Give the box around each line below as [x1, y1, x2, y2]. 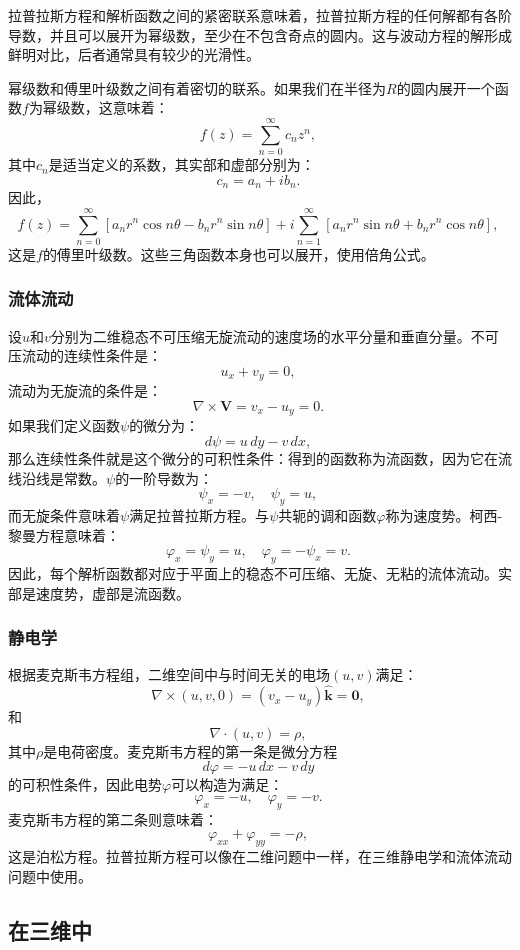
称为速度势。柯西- [385, 504, 503, 525]
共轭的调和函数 [278, 504, 377, 525]
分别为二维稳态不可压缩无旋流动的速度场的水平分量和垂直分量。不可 [50, 325, 499, 346]
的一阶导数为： [115, 467, 214, 488]
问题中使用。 [8, 865, 92, 886]
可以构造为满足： [171, 774, 284, 795]
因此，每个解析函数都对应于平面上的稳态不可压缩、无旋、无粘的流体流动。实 [8, 562, 512, 583]
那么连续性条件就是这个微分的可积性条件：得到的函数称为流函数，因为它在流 [8, 447, 512, 468]
